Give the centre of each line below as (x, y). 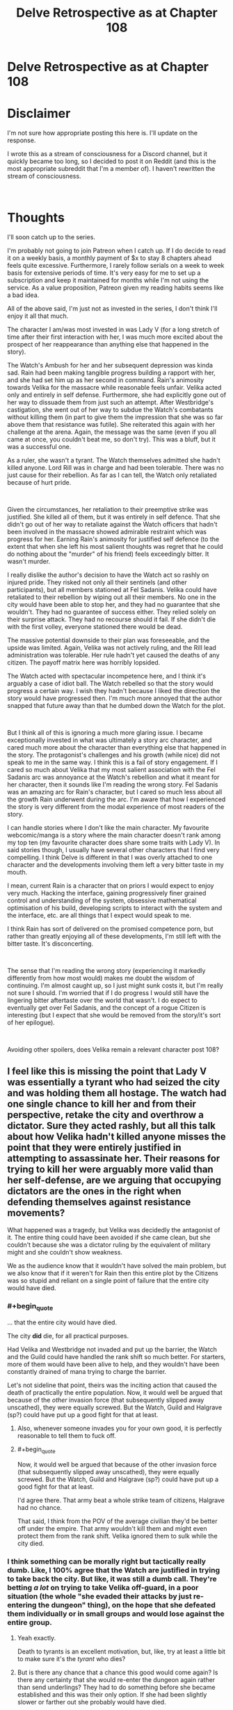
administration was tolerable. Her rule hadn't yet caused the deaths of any (113, 655)
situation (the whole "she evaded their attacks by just (100, 1596)
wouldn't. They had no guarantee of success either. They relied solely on (112, 612)
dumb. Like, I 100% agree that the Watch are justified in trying (114, 1571)
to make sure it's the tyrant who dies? (71, 1658)
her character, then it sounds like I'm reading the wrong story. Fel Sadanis (113, 785)
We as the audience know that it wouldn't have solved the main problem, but (117, 1265)
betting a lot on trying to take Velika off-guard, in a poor (103, 1588)
